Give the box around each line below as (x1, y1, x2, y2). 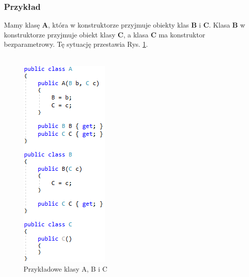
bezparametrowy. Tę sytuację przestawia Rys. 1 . (4, 39, 148, 49)
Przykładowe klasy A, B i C (24, 264, 107, 274)
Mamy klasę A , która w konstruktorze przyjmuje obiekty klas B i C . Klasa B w (4, 20, 246, 30)
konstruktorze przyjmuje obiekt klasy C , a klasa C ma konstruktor (4, 29, 205, 39)
